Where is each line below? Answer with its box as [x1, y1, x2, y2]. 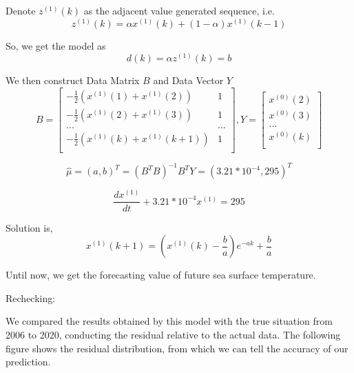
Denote [6, 3, 36, 17]
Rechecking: [6, 290, 56, 305]
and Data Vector [153, 73, 224, 88]
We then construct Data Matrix [6, 73, 140, 88]
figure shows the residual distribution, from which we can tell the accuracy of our [6, 341, 348, 355]
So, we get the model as [6, 38, 106, 52]
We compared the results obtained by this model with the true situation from [6, 314, 333, 328]
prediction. [6, 354, 51, 369]
